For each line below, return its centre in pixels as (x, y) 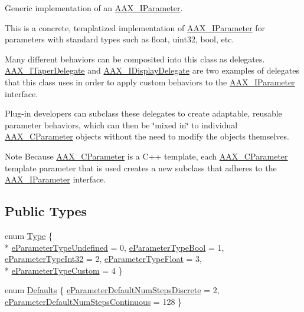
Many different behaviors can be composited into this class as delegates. (135, 59)
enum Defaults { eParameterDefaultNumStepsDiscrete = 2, (112, 290)
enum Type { (29, 235)
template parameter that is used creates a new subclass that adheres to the (141, 167)
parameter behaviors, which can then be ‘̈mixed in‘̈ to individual (121, 125)
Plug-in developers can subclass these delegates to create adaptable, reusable (143, 113)
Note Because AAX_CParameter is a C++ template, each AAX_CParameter (146, 156)
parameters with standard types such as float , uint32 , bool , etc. (120, 39)
